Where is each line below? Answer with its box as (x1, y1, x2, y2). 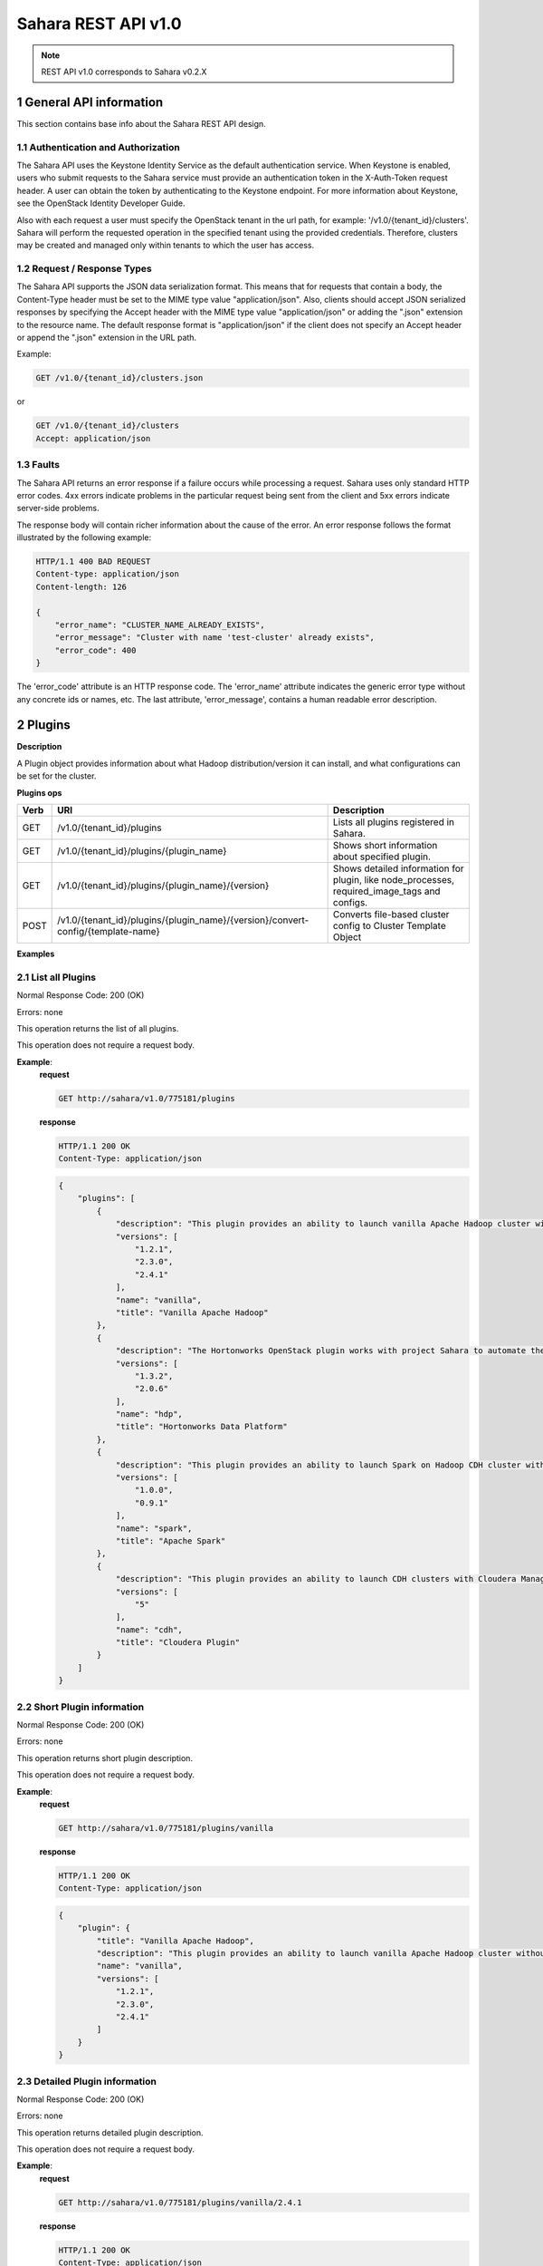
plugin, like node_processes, (332, 874, 455, 886)
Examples (16, 948, 55, 960)
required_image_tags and (332, 885, 441, 897)
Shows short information (332, 839, 438, 852)
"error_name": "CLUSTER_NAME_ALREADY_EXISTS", (54, 620, 266, 630)
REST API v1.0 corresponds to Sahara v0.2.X (41, 66, 207, 77)
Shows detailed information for (332, 862, 465, 875)
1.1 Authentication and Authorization (16, 140, 180, 153)
